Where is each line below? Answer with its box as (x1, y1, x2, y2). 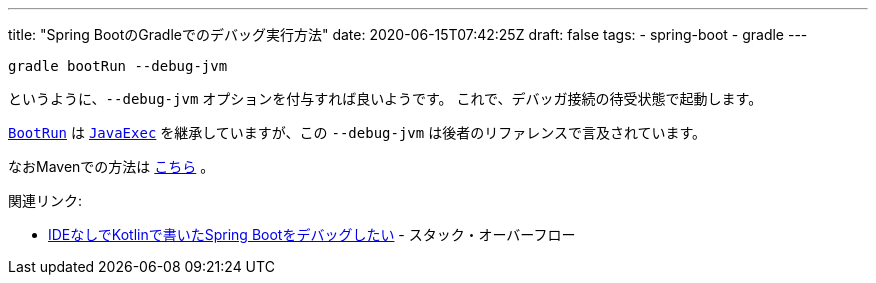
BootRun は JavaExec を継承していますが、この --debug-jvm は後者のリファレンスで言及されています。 (8, 124, 707, 141)
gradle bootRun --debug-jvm (8, 58, 228, 74)
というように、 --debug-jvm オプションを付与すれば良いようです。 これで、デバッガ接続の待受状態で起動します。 (8, 90, 763, 107)
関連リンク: (8, 192, 83, 209)
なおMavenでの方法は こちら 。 (8, 158, 215, 175)
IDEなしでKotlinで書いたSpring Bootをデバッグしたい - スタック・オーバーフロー (48, 226, 576, 243)
